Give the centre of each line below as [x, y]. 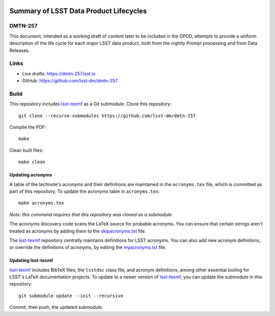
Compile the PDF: [28, 127]
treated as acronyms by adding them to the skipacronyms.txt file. [78, 231]
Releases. [20, 50]
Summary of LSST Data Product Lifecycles [78, 11]
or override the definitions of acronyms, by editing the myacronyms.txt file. [88, 247]
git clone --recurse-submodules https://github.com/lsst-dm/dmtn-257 [107, 116]
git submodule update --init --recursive [71, 296]
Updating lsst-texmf [31, 261]
